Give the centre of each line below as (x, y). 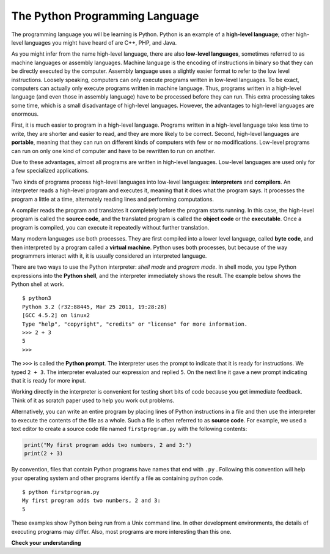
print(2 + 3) (44, 454)
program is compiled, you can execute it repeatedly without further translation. (110, 227)
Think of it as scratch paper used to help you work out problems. (93, 400)
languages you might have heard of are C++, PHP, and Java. (101, 42)
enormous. (25, 114)
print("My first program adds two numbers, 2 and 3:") (108, 445)
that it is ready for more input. (49, 380)
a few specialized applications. (50, 171)
